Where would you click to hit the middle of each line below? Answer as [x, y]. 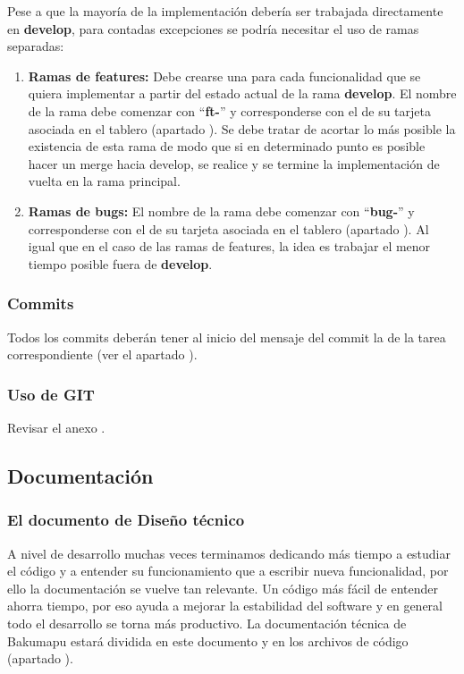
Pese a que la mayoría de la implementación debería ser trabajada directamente [225, 11]
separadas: [36, 46]
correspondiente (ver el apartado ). [102, 354]
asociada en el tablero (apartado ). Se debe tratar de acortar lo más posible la [242, 128]
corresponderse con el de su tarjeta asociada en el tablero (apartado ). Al [228, 228]
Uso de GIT [51, 394]
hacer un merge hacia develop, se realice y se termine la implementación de [234, 163]
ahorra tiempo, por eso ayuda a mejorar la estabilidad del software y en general [225, 606]
